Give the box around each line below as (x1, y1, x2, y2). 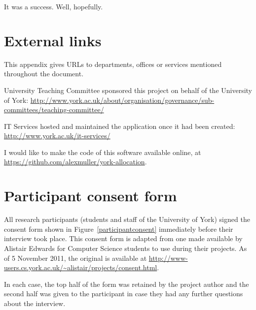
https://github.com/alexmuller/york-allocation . (4, 156, 147, 167)
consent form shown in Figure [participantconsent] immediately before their (4, 223, 233, 234)
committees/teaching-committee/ (4, 104, 104, 115)
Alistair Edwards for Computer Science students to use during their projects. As (4, 243, 247, 253)
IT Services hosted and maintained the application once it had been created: (4, 121, 235, 131)
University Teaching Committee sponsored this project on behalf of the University (4, 85, 252, 95)
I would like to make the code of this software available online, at (4, 147, 201, 157)
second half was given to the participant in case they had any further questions (4, 288, 243, 299)
